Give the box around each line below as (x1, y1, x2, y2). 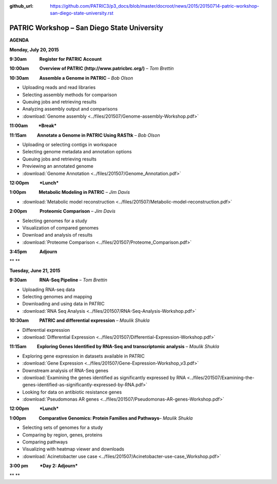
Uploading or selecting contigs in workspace (22, 141, 117, 148)
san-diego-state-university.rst (50, 10, 114, 16)
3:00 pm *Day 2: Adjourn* (9, 463, 78, 469)
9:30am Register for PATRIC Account (9, 56, 102, 62)
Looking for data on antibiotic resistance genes (22, 389, 122, 395)
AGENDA (9, 37, 29, 43)
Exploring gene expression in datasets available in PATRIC (22, 353, 145, 359)
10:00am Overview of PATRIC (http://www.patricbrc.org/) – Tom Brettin (9, 65, 174, 71)
